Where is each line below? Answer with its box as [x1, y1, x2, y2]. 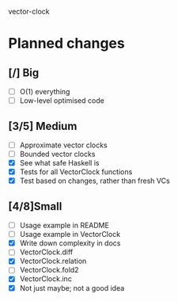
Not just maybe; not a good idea [19, 283, 125, 292]
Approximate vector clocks [19, 140, 108, 150]
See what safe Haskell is [19, 158, 100, 168]
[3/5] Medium [8, 119, 78, 133]
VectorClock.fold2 [19, 265, 79, 275]
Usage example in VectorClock [19, 230, 121, 239]
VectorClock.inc [19, 274, 73, 284]
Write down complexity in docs [19, 238, 121, 248]
